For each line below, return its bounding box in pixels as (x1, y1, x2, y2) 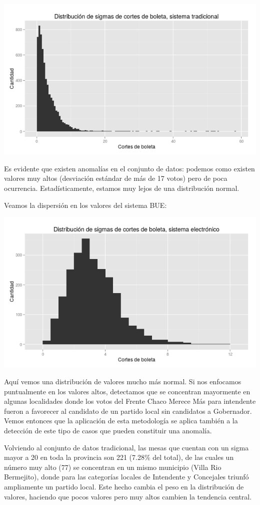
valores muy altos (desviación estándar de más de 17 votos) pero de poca (4, 173, 227, 183)
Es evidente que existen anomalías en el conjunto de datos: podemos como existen (4, 163, 255, 173)
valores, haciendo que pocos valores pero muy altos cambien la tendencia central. (4, 491, 252, 501)
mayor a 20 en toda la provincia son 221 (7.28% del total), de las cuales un (4, 452, 234, 462)
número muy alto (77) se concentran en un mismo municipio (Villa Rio (4, 461, 221, 472)
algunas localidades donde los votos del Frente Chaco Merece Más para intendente (4, 396, 256, 406)
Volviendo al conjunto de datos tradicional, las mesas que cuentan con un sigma (4, 442, 249, 452)
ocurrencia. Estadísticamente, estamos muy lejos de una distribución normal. (4, 183, 239, 193)
